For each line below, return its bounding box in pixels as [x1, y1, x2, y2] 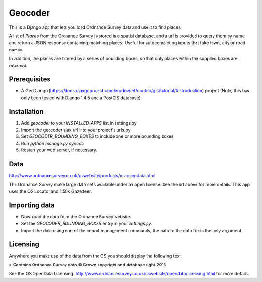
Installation [9, 107, 44, 116]
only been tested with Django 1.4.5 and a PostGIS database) [21, 95, 141, 100]
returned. [9, 62, 28, 68]
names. [9, 47, 24, 52]
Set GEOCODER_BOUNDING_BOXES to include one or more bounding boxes [21, 133, 174, 139]
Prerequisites [9, 75, 50, 83]
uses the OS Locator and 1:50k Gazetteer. [9, 188, 92, 194]
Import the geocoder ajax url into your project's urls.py [21, 127, 131, 133]
